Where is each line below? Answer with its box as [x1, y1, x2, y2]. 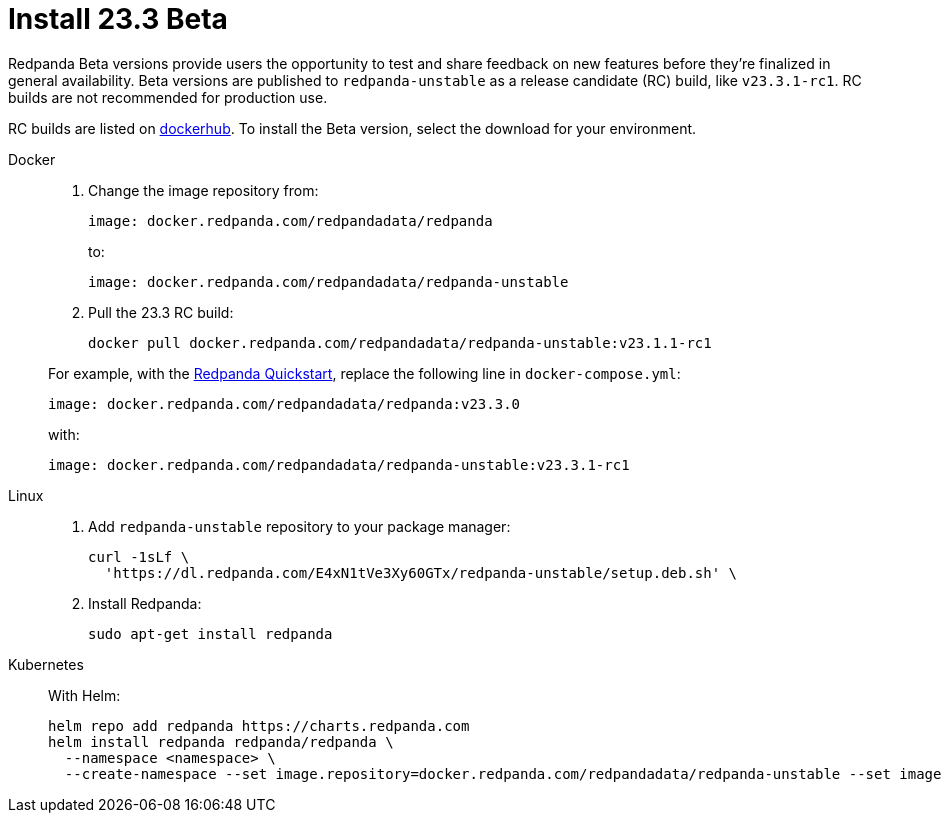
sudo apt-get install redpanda [88, 625, 333, 642]
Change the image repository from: [88, 181, 319, 199]
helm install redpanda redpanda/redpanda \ [48, 733, 394, 750]
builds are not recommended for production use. [8, 88, 328, 106]
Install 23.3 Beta [8, 2, 228, 36]
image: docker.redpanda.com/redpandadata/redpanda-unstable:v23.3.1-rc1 [48, 456, 630, 473]
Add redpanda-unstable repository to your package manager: [88, 517, 511, 535]
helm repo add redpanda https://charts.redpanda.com [48, 717, 470, 734]
